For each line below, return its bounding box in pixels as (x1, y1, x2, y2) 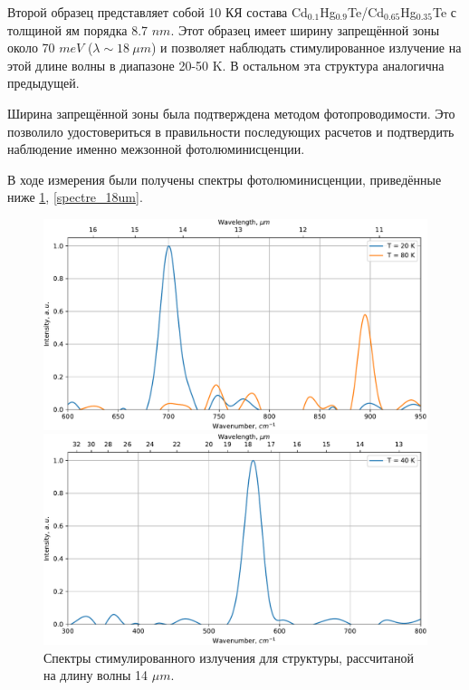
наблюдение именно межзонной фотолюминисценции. (7, 139, 305, 158)
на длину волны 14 (43, 666, 148, 685)
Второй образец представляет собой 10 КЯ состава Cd (7, 3, 308, 21)
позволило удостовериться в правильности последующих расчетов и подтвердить (7, 121, 455, 140)
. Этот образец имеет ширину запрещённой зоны (170, 20, 440, 39)
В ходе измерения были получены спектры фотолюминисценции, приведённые (7, 169, 442, 188)
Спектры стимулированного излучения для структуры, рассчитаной (43, 647, 415, 666)
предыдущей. (7, 73, 80, 92)
